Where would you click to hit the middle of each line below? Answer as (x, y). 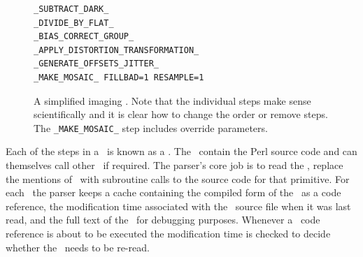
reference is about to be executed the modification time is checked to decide (168, 233)
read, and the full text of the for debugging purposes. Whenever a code (163, 220)
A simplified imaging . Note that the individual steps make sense (172, 100)
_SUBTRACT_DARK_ (71, 9)
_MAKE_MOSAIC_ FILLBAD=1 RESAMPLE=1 (119, 77)
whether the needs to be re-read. (78, 247)
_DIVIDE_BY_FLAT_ (74, 23)
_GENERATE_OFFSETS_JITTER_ (96, 64)
